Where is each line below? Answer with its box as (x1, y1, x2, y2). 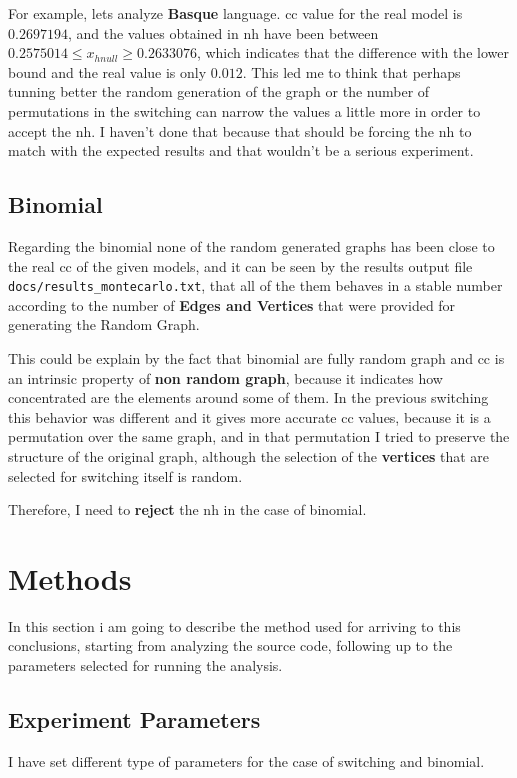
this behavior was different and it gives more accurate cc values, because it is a (8, 406, 491, 427)
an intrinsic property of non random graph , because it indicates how (8, 367, 443, 388)
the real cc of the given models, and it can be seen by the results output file (8, 255, 473, 276)
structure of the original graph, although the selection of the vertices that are (8, 445, 490, 466)
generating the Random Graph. (8, 314, 200, 335)
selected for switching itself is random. (8, 465, 243, 486)
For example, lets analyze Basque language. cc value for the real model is (8, 3, 463, 23)
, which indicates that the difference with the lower (196, 42, 509, 63)
